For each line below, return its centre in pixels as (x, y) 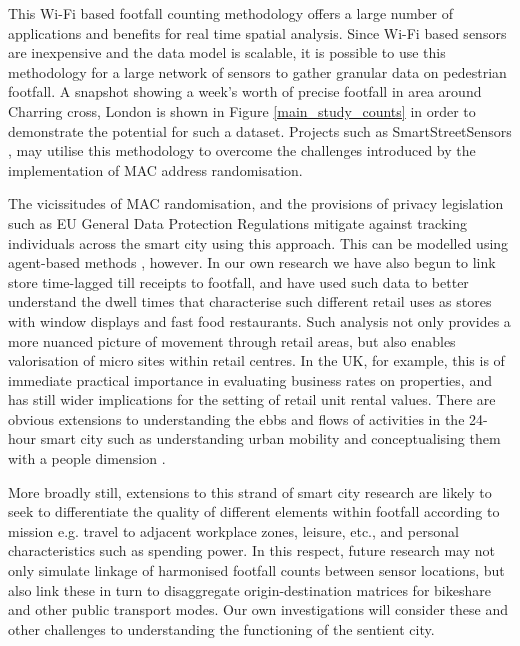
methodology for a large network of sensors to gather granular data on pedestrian (257, 71)
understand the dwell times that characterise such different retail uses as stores (250, 301)
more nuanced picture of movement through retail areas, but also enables (232, 340)
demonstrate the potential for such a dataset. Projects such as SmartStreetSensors (260, 130)
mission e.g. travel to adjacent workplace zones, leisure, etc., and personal (233, 530)
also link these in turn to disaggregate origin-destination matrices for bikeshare (249, 589)
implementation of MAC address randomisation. (155, 169)
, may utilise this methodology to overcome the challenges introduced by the (242, 150)
